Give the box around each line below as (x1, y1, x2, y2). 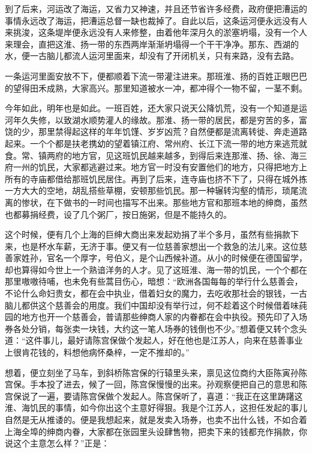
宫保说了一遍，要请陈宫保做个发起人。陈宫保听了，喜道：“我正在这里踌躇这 (5, 389, 303, 402)
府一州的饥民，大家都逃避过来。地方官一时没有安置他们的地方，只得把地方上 (5, 161, 307, 173)
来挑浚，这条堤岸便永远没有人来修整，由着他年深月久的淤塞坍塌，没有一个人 (5, 26, 307, 39)
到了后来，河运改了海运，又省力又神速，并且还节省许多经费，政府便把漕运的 (5, 2, 307, 14)
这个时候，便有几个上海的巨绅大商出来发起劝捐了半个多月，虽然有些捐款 (5, 228, 290, 241)
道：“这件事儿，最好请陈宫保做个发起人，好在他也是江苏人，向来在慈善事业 (5, 334, 303, 347)
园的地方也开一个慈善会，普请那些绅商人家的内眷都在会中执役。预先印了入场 (5, 310, 307, 323)
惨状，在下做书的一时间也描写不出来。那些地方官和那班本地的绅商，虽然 (21, 196, 307, 208)
